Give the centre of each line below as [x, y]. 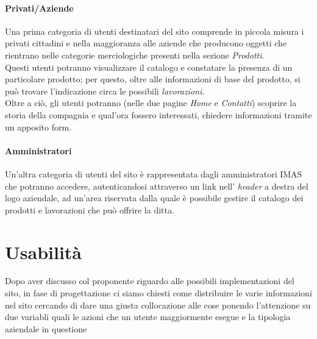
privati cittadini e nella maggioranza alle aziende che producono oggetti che [146, 43]
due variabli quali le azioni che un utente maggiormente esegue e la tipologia [148, 317]
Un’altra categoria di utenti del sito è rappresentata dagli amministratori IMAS [154, 173]
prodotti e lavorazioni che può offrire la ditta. [90, 209]
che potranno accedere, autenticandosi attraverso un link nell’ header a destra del [157, 186]
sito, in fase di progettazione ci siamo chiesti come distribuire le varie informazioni [158, 293]
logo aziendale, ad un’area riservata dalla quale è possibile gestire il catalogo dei [154, 198]
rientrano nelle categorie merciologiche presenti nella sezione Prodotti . [135, 55]
